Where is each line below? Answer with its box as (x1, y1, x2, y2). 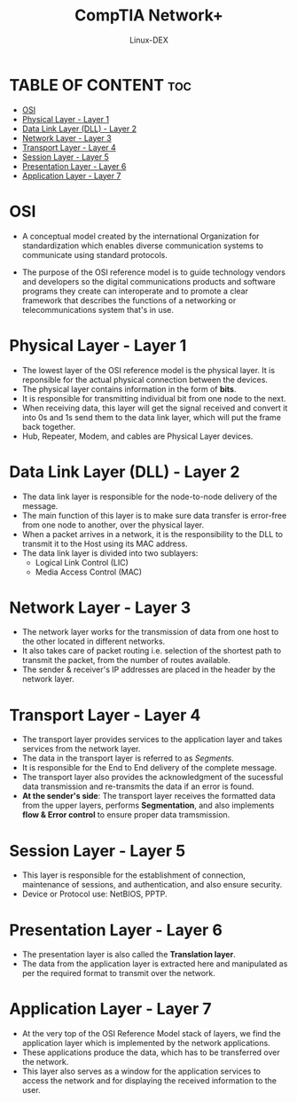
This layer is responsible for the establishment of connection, (21, 870, 246, 880)
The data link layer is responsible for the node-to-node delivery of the (21, 491, 277, 502)
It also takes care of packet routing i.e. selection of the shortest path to (21, 645, 282, 656)
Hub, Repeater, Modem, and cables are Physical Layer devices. (21, 431, 254, 442)
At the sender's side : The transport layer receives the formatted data (21, 791, 277, 801)
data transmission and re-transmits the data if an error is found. (21, 781, 254, 792)
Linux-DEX (129, 35, 168, 45)
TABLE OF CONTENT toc (9, 74, 192, 95)
